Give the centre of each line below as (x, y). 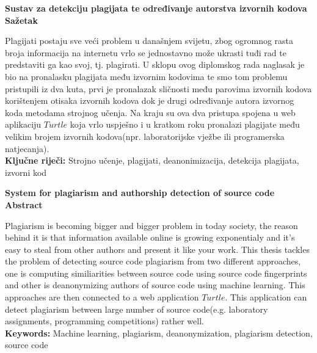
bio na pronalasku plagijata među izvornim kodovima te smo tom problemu (146, 76)
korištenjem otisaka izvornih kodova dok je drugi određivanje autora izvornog (150, 100)
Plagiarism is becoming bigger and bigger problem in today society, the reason (151, 225)
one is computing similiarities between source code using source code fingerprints (156, 273)
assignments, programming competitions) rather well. (104, 321)
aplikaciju (23, 124)
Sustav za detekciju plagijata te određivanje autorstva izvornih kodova (156, 8)
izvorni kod (26, 172)
